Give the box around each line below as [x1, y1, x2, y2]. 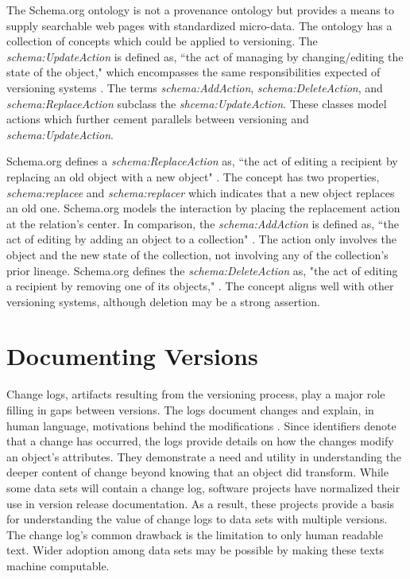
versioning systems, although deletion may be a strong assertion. [6, 293, 320, 309]
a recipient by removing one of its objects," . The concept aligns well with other [6, 278, 394, 294]
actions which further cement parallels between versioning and [6, 111, 309, 127]
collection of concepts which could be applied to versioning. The [6, 33, 318, 49]
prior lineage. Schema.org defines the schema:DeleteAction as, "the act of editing [6, 262, 398, 278]
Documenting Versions [6, 340, 258, 372]
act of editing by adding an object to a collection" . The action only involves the [6, 231, 397, 247]
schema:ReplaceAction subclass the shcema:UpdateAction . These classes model [6, 95, 387, 111]
